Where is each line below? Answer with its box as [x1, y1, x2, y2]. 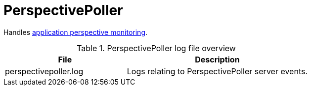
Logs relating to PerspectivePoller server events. [127, 66, 308, 76]
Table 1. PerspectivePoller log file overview [77, 43, 236, 53]
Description [195, 54, 240, 64]
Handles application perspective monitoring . [3, 28, 148, 36]
